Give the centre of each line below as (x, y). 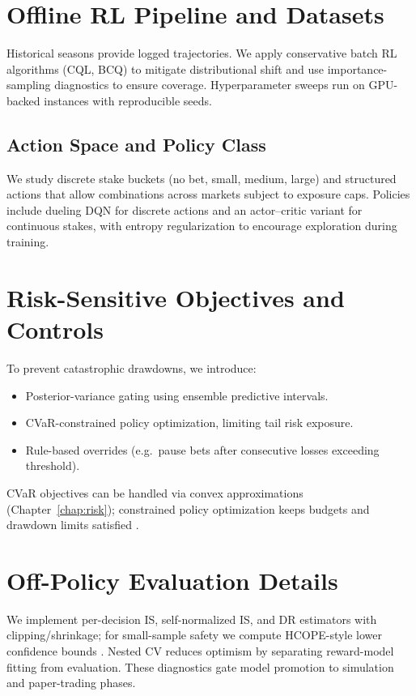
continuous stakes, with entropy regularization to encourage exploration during (202, 226)
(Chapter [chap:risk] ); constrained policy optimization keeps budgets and (188, 508)
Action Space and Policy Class (136, 144)
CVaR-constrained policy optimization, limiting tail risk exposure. (189, 423)
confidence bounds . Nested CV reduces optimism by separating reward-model (200, 651)
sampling (29, 85)
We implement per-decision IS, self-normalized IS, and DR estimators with (192, 619)
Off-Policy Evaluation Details (172, 580)
